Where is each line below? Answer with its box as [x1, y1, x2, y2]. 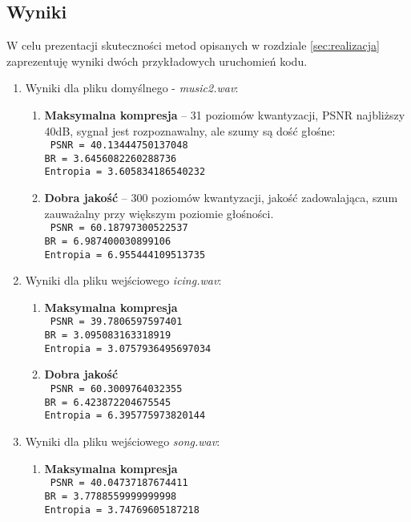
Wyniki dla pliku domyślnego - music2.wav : [25, 79, 239, 96]
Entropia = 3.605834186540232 [44, 166, 206, 178]
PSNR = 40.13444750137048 [50, 140, 188, 152]
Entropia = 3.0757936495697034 [44, 342, 212, 354]
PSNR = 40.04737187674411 [50, 477, 188, 489]
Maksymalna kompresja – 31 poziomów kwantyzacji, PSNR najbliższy [44, 106, 405, 123]
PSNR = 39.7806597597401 [50, 316, 183, 328]
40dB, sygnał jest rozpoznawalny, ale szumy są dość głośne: [44, 122, 336, 139]
